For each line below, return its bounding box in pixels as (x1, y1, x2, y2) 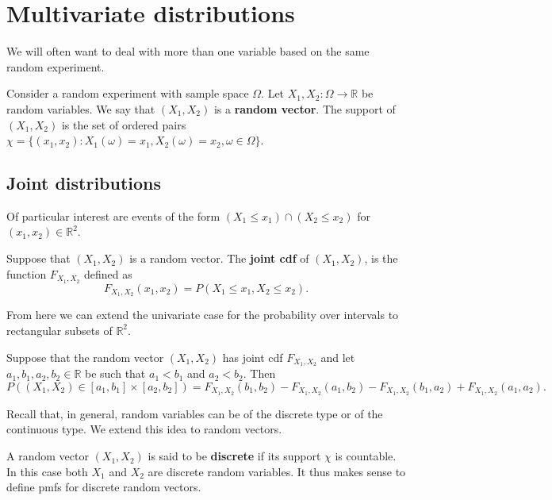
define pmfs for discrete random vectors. (6, 479, 201, 495)
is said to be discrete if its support (148, 448, 321, 464)
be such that (85, 365, 146, 382)
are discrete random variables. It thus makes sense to (148, 463, 406, 479)
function (6, 265, 47, 282)
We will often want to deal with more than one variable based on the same (6, 43, 370, 60)
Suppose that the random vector (6, 348, 164, 365)
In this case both (6, 463, 88, 479)
